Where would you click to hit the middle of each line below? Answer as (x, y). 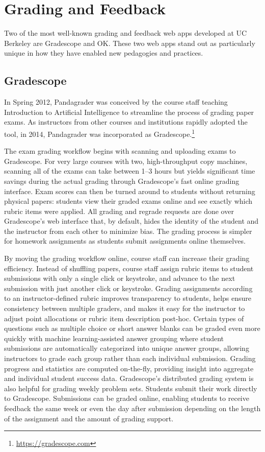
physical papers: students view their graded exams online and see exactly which (128, 201)
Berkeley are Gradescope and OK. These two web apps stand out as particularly (130, 43)
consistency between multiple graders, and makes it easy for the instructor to (125, 308)
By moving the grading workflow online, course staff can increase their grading (127, 258)
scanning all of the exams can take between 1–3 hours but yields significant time (130, 171)
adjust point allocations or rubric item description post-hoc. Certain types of (124, 318)
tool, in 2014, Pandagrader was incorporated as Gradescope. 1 (100, 133)
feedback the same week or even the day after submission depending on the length (132, 408)
